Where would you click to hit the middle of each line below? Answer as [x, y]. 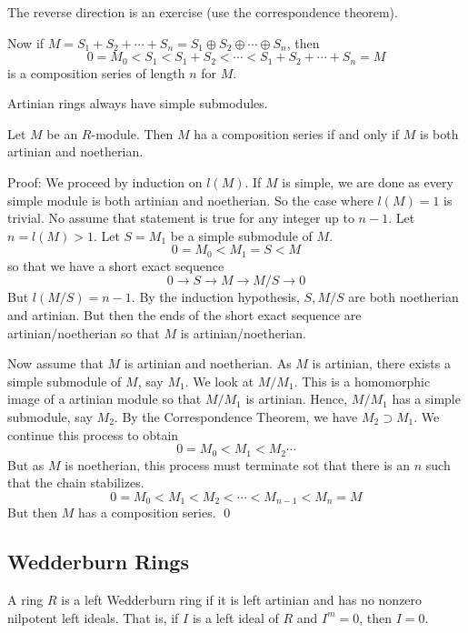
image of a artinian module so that [105, 399]
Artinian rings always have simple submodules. [138, 103]
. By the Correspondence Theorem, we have [236, 417]
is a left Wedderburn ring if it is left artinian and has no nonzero [242, 600]
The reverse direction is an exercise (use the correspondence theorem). [203, 12]
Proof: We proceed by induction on [105, 182]
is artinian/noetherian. [243, 332]
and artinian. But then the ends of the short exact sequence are [184, 315]
